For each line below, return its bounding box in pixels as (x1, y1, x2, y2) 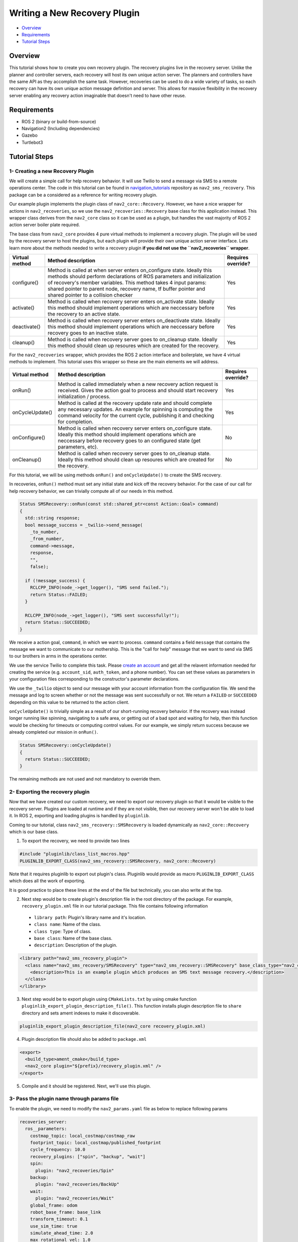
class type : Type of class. (34, 928, 92, 934)
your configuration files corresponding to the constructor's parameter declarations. (9, 676, 180, 682)
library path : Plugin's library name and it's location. (34, 914, 147, 920)
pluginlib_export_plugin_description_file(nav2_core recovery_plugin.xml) (19, 1023, 206, 1029)
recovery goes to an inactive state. (47, 329, 129, 336)
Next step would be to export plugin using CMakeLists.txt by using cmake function (21, 996, 197, 1002)
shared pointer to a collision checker (47, 291, 133, 298)
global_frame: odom (30, 1202, 78, 1208)
